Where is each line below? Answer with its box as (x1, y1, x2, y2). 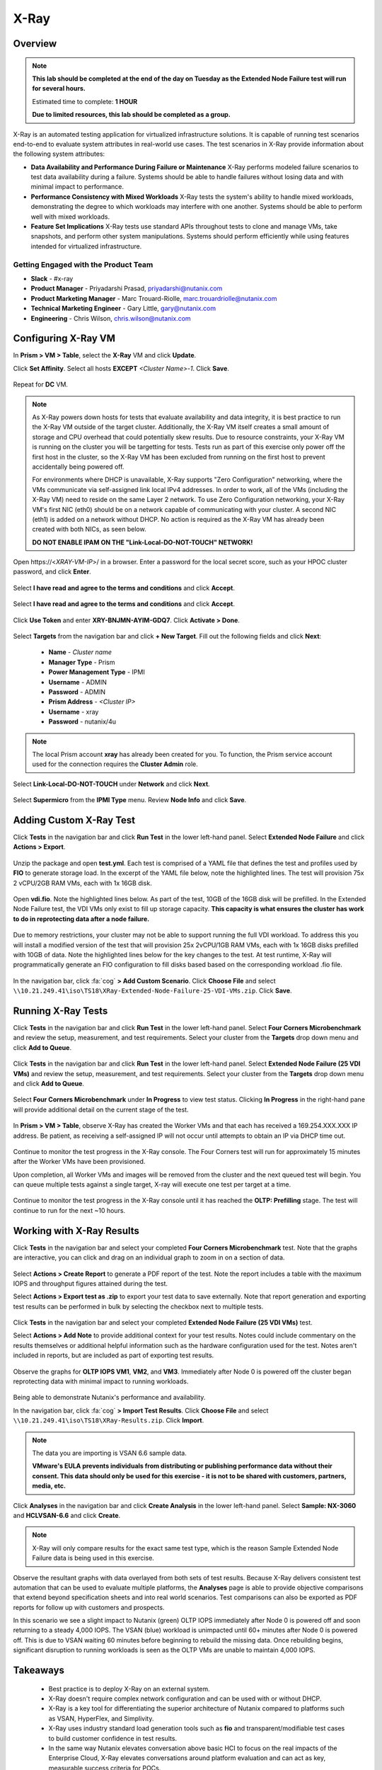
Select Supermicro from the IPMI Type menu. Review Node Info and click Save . (13, 796, 247, 804)
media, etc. (32, 1482, 66, 1490)
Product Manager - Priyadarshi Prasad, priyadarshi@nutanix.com (30, 284, 223, 293)
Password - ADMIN (48, 687, 106, 696)
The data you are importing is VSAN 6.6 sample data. (32, 1449, 187, 1457)
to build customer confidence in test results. (48, 1734, 177, 1742)
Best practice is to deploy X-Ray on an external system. (48, 1684, 210, 1693)
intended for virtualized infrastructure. (30, 241, 142, 251)
